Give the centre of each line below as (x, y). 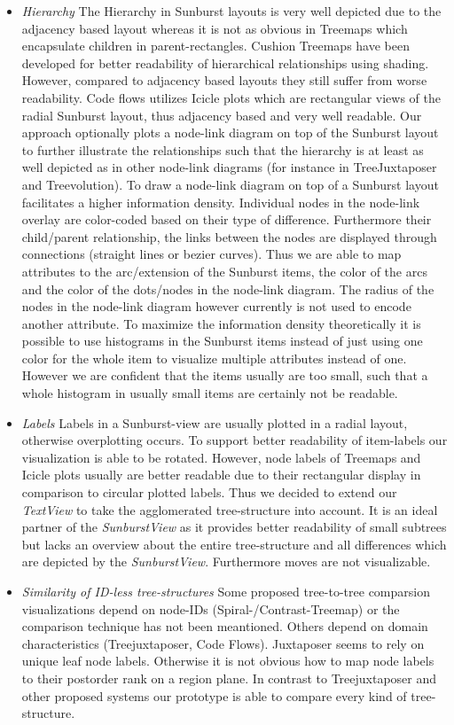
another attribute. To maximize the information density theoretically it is (221, 323)
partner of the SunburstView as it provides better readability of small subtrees (234, 527)
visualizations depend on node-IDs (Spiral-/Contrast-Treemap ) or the (211, 608)
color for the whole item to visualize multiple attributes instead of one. (214, 358)
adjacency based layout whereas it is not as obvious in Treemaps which (215, 28)
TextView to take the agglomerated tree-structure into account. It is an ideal (230, 509)
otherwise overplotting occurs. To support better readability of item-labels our (235, 440)
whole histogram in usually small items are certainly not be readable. (210, 393)
